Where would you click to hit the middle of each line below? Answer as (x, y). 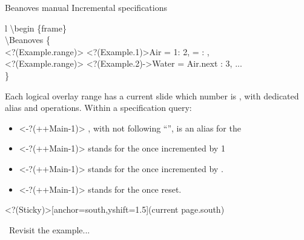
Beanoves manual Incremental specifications (86, 7)
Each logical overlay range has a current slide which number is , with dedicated (152, 95)
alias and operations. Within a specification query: (98, 108)
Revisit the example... (49, 229)
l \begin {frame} (36, 28)
